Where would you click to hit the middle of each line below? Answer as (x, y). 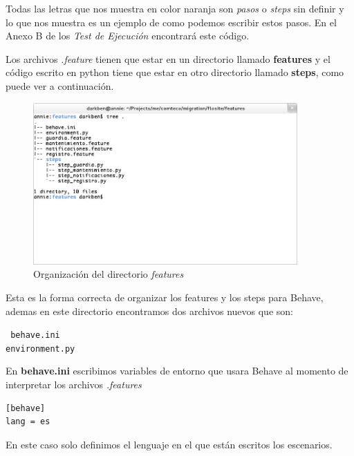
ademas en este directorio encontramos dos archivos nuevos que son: (149, 311)
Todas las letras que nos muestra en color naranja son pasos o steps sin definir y (175, 8)
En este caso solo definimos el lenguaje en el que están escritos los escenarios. (169, 444)
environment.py (40, 349)
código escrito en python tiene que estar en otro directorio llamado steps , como (175, 72)
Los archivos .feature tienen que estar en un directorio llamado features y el (168, 58)
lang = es (28, 422)
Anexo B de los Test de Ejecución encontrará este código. (128, 36)
